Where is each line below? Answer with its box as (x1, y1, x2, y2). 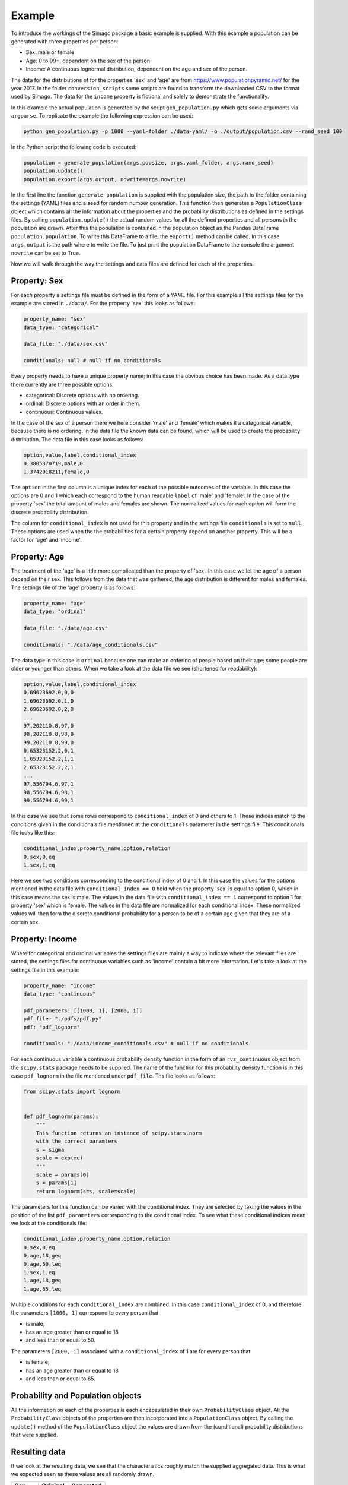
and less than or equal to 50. (25, 1336, 96, 1344)
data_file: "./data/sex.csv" (23, 340, 108, 347)
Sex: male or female (25, 49, 75, 56)
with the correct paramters (36, 1138, 118, 1145)
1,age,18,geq (23, 1277, 62, 1284)
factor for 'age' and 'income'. (11, 536, 82, 543)
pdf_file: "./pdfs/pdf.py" (23, 1016, 102, 1022)
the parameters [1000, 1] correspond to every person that (11, 1309, 159, 1316)
